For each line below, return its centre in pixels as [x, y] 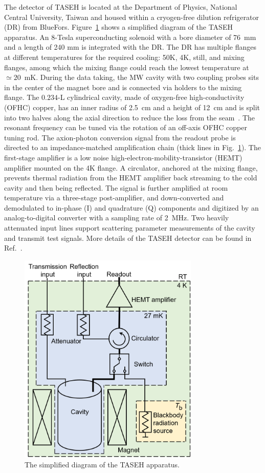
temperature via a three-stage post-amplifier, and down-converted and [114, 198]
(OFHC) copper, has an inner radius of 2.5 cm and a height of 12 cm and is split [132, 107]
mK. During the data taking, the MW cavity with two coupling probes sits [141, 77]
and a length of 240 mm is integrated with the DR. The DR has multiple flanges [130, 47]
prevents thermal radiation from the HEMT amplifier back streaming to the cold [131, 178]
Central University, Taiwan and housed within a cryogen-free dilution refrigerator [131, 17]
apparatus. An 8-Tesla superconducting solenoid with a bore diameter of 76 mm [130, 37]
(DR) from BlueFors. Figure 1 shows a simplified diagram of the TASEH [118, 27]
